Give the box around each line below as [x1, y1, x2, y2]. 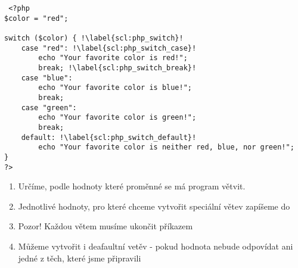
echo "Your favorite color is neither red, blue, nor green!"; [38, 143, 294, 152]
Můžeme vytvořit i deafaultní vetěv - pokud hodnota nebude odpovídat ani [18, 239, 293, 252]
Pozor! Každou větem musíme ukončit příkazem [18, 220, 193, 232]
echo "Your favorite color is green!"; [38, 113, 197, 122]
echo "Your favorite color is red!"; [38, 54, 188, 63]
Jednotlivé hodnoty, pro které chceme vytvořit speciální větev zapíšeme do [18, 200, 290, 212]
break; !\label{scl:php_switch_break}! [38, 63, 197, 72]
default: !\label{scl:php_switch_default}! [21, 133, 197, 142]
